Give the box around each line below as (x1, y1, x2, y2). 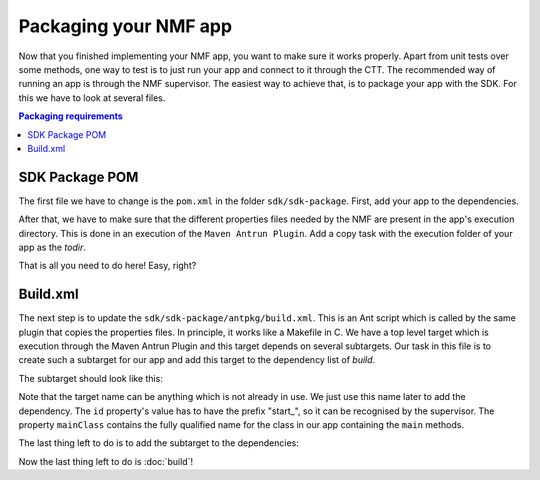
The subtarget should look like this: (18, 372, 164, 384)
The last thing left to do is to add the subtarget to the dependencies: (18, 437, 299, 449)
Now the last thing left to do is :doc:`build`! (18, 455, 194, 467)
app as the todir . (18, 241, 87, 253)
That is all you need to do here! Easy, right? (18, 260, 197, 272)
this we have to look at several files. (18, 91, 166, 104)
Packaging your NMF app (18, 15, 233, 37)
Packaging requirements (18, 110, 124, 122)
